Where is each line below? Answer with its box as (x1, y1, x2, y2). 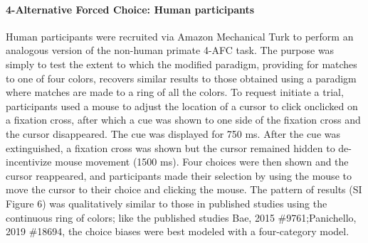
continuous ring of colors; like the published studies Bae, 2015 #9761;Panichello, (6, 210, 357, 225)
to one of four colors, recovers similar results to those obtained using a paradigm (6, 70, 357, 85)
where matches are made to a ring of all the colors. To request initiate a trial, (6, 85, 344, 99)
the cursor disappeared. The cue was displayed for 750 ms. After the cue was (6, 126, 340, 141)
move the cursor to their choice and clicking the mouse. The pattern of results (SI (6, 182, 362, 197)
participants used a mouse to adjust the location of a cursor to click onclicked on (6, 98, 358, 113)
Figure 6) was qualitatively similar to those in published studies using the (6, 195, 327, 210)
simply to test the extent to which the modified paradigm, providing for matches (6, 56, 357, 71)
